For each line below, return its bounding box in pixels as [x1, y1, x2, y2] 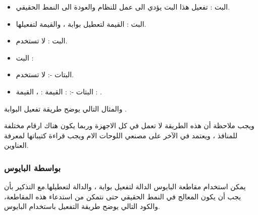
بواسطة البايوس [4, 161, 61, 174]
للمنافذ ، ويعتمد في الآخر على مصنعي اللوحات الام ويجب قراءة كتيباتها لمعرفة [4, 130, 238, 140]
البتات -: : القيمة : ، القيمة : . [16, 86, 102, 96]
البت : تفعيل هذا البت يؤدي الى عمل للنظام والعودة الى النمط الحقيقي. [16, 2, 230, 12]
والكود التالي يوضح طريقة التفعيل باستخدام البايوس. [4, 201, 160, 211]
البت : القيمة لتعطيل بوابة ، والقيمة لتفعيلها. [16, 18, 146, 29]
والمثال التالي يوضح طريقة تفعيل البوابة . [4, 103, 127, 114]
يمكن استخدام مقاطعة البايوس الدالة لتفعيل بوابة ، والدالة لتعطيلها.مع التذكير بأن [4, 181, 246, 192]
